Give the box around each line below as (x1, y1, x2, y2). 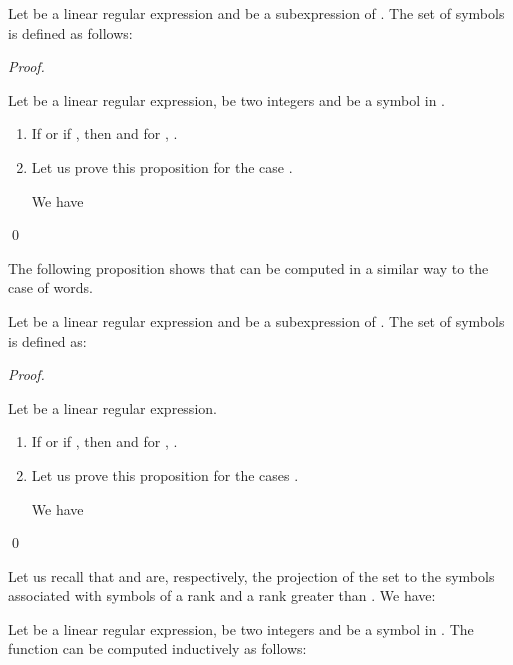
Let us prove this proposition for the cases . (31, 464, 299, 485)
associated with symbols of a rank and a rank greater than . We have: (8, 585, 436, 606)
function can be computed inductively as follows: (8, 638, 307, 659)
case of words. (8, 277, 93, 298)
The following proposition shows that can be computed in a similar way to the (8, 257, 489, 278)
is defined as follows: (8, 22, 133, 43)
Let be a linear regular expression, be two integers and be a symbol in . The (8, 618, 474, 639)
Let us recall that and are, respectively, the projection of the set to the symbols (8, 565, 495, 586)
